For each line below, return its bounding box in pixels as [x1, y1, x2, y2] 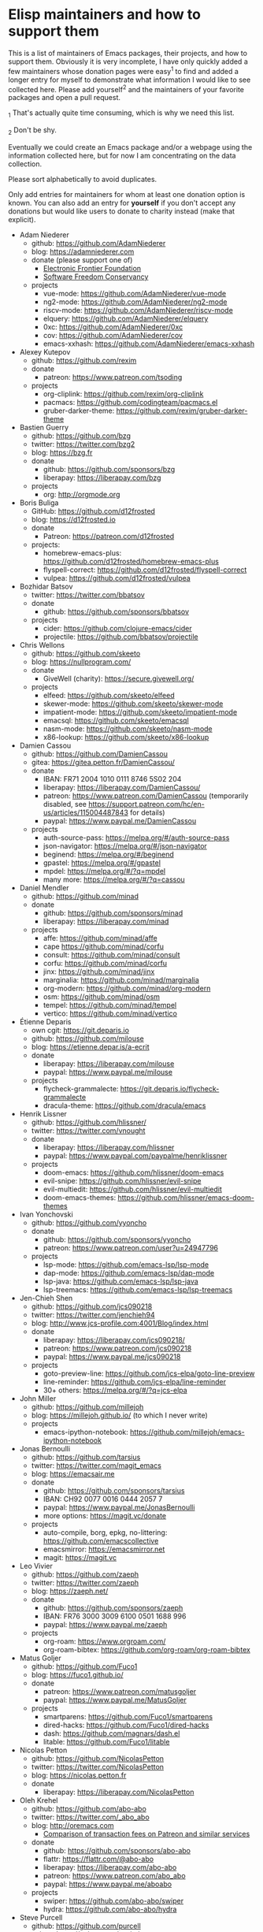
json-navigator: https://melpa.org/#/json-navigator [43, 841, 207, 850]
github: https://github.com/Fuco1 [31, 1661, 138, 1671]
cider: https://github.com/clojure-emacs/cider [43, 623, 192, 633]
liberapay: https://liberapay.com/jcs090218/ [43, 1335, 185, 1344]
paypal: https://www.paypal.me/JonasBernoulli [43, 1503, 195, 1512]
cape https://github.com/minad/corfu [43, 942, 164, 951]
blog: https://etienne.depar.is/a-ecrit [31, 1042, 150, 1051]
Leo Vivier [19, 1561, 53, 1570]
